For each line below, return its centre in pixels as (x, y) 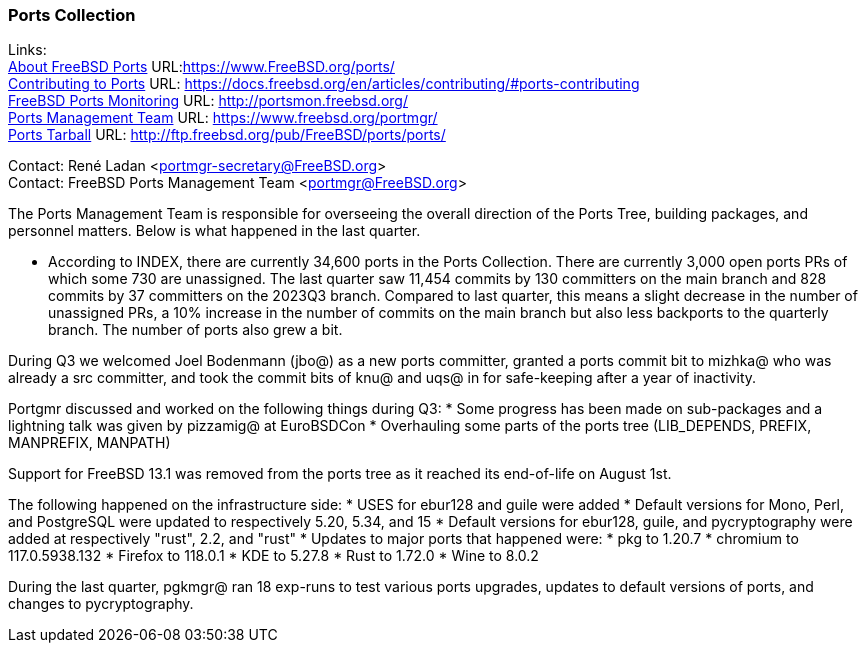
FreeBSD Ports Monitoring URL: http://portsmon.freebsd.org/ (208, 101)
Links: (27, 50)
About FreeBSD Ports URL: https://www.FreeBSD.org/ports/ (201, 67)
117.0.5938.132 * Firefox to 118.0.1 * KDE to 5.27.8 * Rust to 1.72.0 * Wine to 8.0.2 (273, 556)
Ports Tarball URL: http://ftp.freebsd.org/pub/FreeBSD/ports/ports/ (227, 135)
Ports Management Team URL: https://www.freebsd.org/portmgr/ (223, 118)
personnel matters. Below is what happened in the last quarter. (214, 231)
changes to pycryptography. (101, 604)
